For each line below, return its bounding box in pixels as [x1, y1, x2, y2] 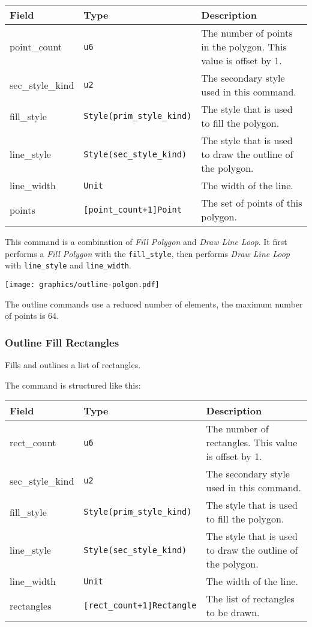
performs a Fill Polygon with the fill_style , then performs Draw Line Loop [5, 247, 290, 259]
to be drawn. [206, 605, 260, 620]
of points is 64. [5, 309, 59, 322]
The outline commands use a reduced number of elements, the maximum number [5, 297, 303, 310]
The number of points [201, 26, 293, 40]
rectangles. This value [206, 435, 298, 450]
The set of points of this [201, 196, 302, 210]
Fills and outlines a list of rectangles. [5, 358, 141, 371]
